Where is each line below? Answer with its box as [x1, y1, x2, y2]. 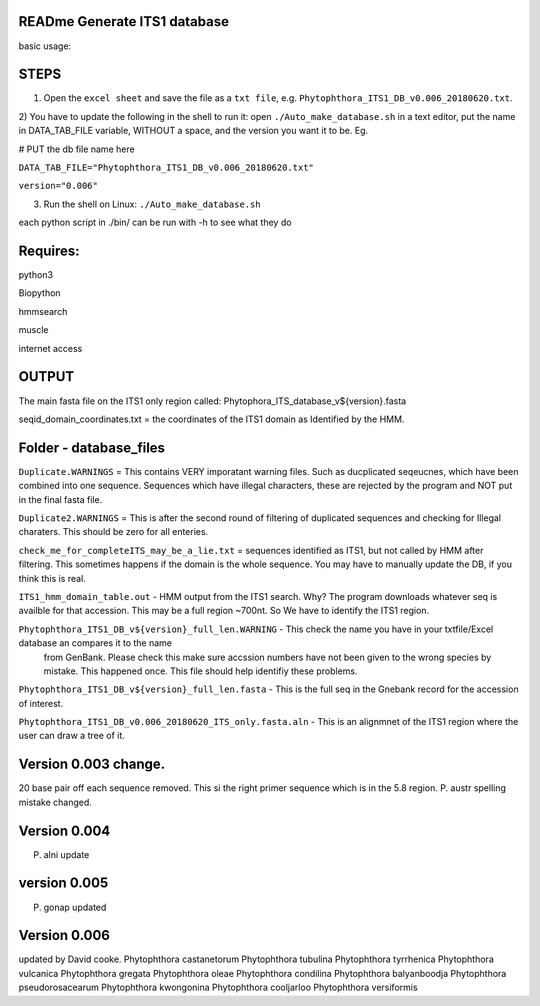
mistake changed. [18, 796, 92, 808]
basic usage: [18, 40, 72, 52]
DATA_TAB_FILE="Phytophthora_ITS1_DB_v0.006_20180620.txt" [18, 161, 315, 173]
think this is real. [18, 572, 87, 584]
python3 [18, 269, 54, 281]
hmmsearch [18, 305, 68, 317]
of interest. [18, 697, 64, 709]
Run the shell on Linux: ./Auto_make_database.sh [43, 198, 261, 210]
